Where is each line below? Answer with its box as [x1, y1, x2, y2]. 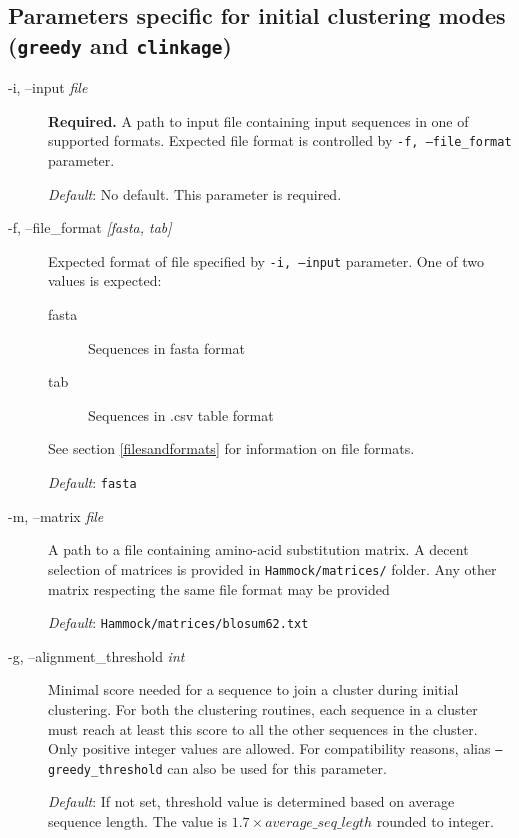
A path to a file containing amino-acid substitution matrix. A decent [48, 539, 469, 560]
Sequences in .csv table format [88, 404, 274, 425]
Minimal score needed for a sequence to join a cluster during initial [48, 679, 459, 700]
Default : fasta [48, 472, 137, 493]
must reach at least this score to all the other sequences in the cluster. [48, 718, 478, 739]
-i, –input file [8, 77, 88, 98]
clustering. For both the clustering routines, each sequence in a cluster [48, 698, 478, 719]
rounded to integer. [376, 811, 494, 832]
